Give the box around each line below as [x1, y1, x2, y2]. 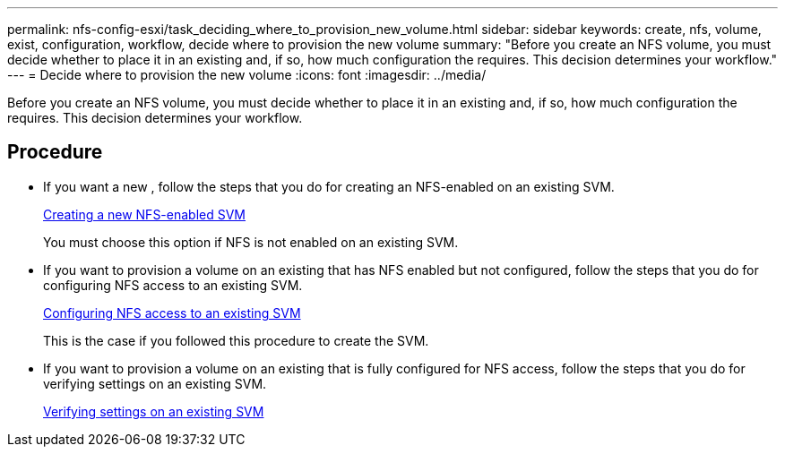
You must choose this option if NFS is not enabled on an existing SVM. [43, 234, 459, 250]
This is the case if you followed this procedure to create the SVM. [43, 332, 429, 348]
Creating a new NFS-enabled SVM [43, 206, 246, 222]
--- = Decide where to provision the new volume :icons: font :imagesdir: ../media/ [7, 67, 487, 82]
